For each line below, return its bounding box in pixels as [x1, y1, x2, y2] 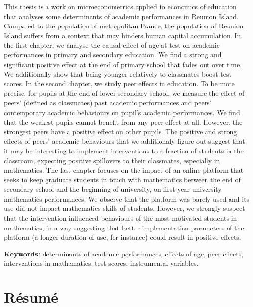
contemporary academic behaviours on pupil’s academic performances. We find [4, 107, 240, 117]
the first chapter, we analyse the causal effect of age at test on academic [4, 40, 220, 50]
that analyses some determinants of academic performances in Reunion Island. [4, 11, 239, 21]
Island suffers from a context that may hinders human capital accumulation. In [4, 30, 241, 40]
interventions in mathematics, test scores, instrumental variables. [4, 258, 199, 268]
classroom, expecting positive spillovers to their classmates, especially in [4, 155, 220, 165]
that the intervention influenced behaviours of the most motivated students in [4, 213, 237, 223]
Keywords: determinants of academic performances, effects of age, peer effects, [4, 248, 244, 258]
